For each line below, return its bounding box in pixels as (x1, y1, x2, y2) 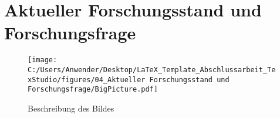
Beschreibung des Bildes (28, 102, 114, 114)
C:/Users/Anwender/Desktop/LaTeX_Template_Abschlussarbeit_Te (28, 65, 276, 74)
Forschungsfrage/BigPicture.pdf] (28, 85, 158, 94)
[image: (28, 56, 58, 65)
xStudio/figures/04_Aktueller (28, 75, 146, 84)
